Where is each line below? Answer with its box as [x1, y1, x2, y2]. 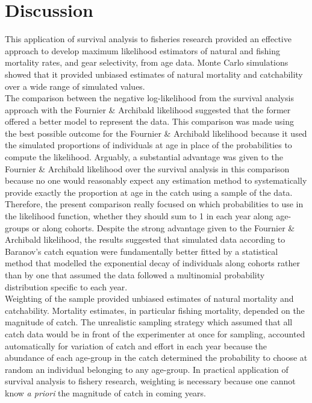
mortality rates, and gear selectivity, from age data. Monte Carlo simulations [5, 56, 289, 69]
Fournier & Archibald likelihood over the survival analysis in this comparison [5, 162, 290, 175]
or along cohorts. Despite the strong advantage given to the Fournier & [32, 221, 295, 234]
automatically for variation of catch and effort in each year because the [5, 339, 267, 352]
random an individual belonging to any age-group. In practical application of [5, 363, 289, 375]
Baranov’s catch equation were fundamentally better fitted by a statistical [5, 245, 278, 257]
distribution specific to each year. [5, 280, 128, 293]
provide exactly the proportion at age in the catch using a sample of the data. [5, 186, 293, 198]
